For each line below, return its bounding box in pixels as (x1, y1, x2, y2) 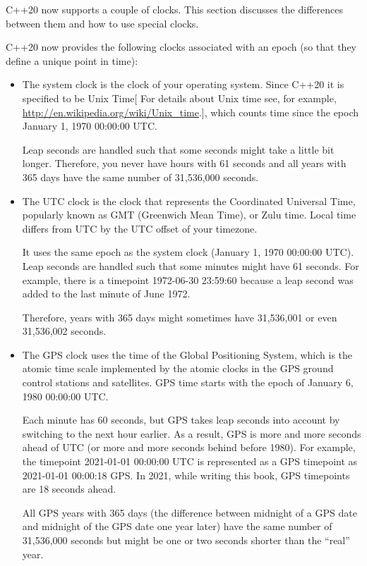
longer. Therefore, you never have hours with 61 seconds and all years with (22, 156, 347, 171)
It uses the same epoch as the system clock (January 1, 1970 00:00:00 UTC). (22, 245, 354, 259)
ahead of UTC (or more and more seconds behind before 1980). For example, (22, 440, 356, 455)
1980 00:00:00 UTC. (22, 388, 109, 403)
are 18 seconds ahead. (22, 481, 116, 496)
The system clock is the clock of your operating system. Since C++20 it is (22, 77, 344, 92)
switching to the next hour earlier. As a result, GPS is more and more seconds (22, 426, 361, 441)
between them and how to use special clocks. (6, 16, 199, 30)
